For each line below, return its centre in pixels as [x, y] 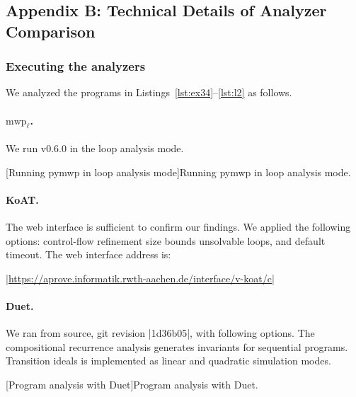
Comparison [51, 31]
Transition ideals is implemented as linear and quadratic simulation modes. [168, 361]
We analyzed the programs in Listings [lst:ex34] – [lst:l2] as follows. [149, 92]
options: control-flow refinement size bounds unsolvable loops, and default [166, 240]
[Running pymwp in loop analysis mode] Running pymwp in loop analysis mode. [178, 172]
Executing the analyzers [76, 66]
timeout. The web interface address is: [88, 254]
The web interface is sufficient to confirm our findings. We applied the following [178, 226]
